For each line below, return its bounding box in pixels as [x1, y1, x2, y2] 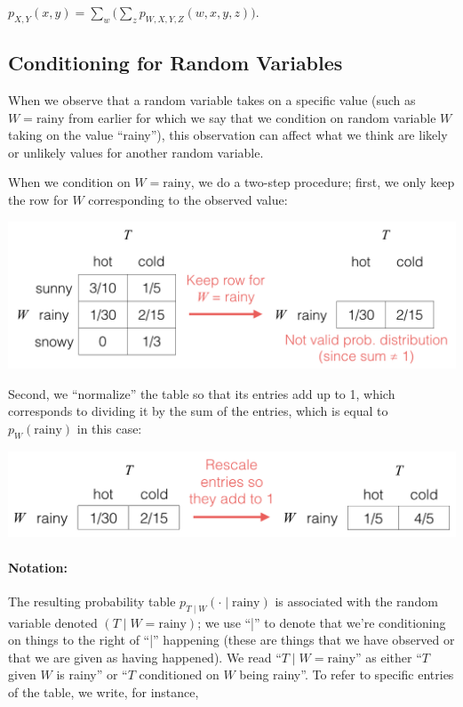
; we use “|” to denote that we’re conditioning [197, 613, 446, 631]
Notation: [8, 557, 68, 576]
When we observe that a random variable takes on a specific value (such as [8, 91, 416, 109]
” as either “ [355, 647, 422, 666]
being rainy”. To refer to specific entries [239, 665, 454, 684]
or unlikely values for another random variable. [8, 142, 264, 161]
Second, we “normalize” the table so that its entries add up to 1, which [8, 384, 395, 402]
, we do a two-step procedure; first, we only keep [190, 173, 455, 191]
